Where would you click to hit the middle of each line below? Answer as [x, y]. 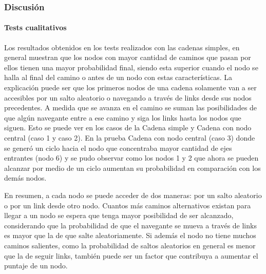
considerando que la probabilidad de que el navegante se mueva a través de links [130, 225]
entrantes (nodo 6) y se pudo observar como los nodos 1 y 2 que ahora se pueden [131, 158]
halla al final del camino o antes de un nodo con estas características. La [118, 77]
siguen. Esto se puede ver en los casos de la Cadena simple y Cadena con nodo [128, 128]
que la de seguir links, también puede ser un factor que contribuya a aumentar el [131, 255]
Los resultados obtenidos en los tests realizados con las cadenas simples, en [122, 47]
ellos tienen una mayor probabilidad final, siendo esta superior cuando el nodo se [131, 67]
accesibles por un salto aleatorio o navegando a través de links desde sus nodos [128, 97]
